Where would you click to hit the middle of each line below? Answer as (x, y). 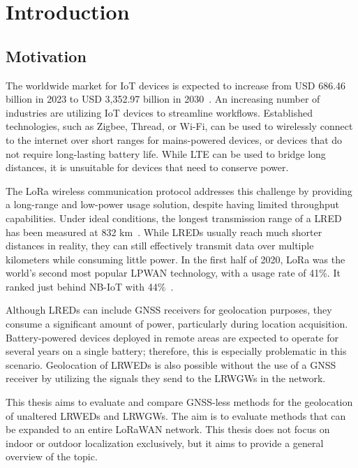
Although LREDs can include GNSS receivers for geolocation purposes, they (169, 310)
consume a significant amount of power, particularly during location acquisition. (177, 324)
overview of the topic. (52, 456)
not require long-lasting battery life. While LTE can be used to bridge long (166, 153)
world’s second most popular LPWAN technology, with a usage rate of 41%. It (173, 273)
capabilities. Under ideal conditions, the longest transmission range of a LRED (174, 218)
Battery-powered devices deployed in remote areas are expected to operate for (172, 337)
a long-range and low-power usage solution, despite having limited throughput (172, 204)
